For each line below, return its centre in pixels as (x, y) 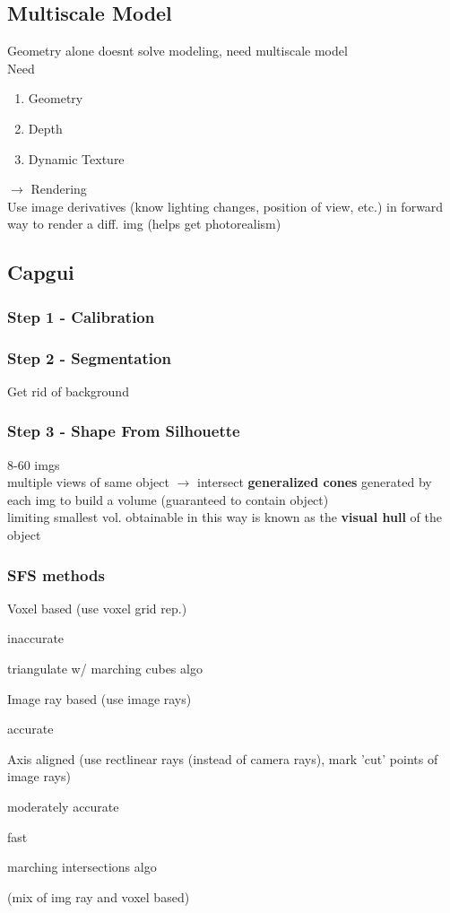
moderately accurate (63, 806)
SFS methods (56, 574)
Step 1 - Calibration (81, 316)
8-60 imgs (34, 464)
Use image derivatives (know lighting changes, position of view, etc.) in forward (225, 206)
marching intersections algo (82, 867)
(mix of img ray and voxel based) (99, 896)
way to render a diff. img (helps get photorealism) (144, 224)
